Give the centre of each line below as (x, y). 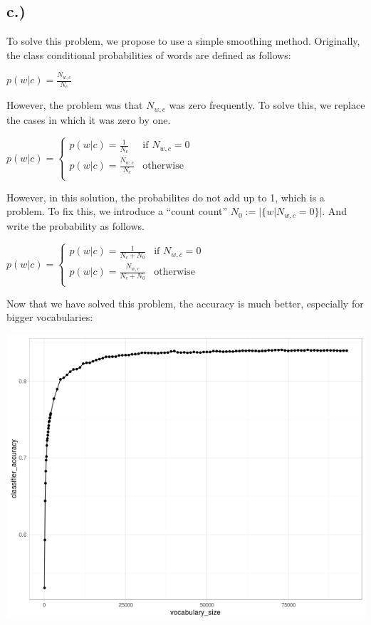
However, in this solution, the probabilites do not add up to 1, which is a (166, 197)
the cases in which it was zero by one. (89, 119)
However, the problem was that (75, 105)
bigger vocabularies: (50, 317)
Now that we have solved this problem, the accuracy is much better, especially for (185, 303)
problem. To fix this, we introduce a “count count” (117, 211)
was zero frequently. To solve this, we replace (267, 105)
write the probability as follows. (75, 225)
